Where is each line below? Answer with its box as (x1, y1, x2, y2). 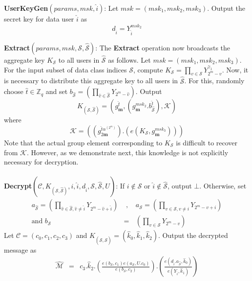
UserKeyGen (4, 3, 48, 13)
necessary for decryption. (4, 157, 79, 167)
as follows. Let (108, 55, 151, 65)
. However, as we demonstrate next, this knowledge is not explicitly (26, 147, 229, 157)
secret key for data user (4, 14, 74, 23)
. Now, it (222, 64, 249, 74)
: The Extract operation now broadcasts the (95, 42, 231, 52)
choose (4, 86, 23, 96)
